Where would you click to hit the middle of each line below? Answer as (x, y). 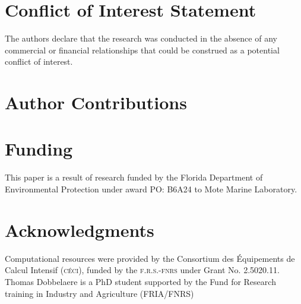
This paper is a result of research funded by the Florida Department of (134, 177)
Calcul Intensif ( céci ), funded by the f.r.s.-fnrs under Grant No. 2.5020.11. (142, 270)
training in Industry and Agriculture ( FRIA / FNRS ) (99, 293)
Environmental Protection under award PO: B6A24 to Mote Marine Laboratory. (151, 189)
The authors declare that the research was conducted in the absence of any (141, 38)
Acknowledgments (80, 229)
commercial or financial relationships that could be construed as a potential (142, 50)
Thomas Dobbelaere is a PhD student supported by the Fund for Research (140, 281)
